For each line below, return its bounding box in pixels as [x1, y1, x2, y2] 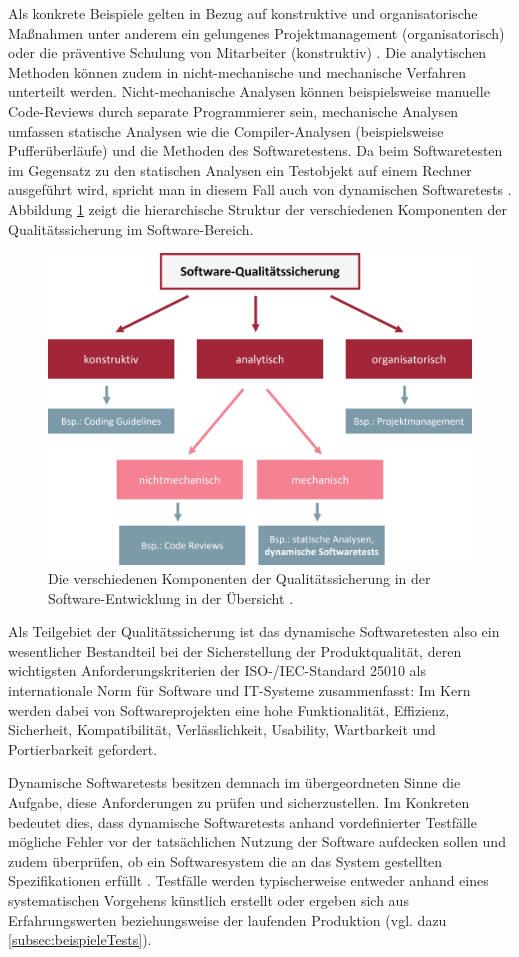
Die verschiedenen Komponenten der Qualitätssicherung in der [48, 568, 431, 589]
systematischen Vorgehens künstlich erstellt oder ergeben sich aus [8, 890, 409, 910]
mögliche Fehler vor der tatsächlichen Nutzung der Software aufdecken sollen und [8, 831, 506, 852]
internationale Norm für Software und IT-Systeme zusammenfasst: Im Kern [8, 680, 471, 701]
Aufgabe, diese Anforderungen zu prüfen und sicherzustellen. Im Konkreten [8, 792, 470, 813]
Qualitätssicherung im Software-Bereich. [8, 218, 254, 239]
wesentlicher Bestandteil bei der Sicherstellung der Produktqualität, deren [8, 640, 462, 661]
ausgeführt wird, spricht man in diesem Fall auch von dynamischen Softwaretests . [8, 179, 512, 200]
